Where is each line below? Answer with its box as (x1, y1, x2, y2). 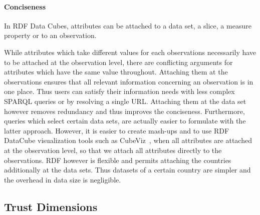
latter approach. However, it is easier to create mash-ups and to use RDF (4, 125, 229, 135)
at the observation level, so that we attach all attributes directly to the (4, 144, 222, 155)
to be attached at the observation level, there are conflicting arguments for (4, 56, 233, 67)
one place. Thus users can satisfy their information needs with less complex (4, 86, 235, 96)
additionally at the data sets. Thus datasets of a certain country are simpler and (4, 164, 251, 175)
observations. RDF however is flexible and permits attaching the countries (4, 154, 231, 165)
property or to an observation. (4, 30, 97, 40)
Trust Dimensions (4, 198, 98, 214)
